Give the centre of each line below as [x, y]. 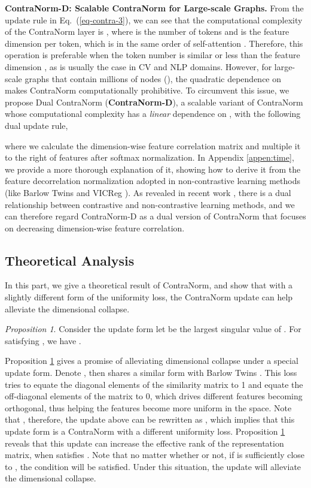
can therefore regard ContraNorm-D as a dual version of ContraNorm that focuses [155, 216]
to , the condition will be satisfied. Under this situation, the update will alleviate [153, 466]
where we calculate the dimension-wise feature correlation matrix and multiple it [153, 145]
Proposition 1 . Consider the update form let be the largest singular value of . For [153, 329]
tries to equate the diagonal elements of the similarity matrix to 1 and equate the [154, 384]
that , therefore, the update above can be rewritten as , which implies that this [150, 419]
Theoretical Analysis [70, 260]
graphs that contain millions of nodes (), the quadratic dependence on [153, 78]
